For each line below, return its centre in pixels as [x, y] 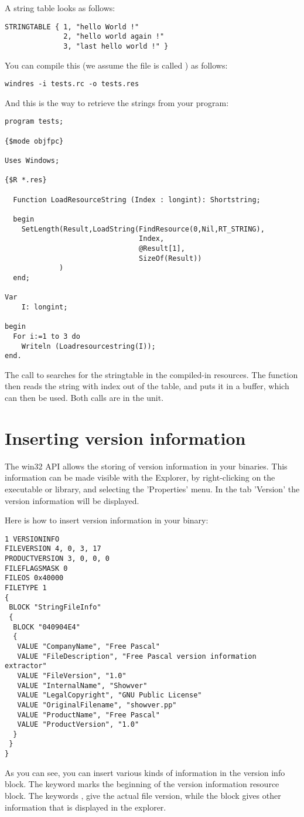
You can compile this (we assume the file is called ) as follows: [116, 65]
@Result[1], [162, 248]
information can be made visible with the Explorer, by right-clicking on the [140, 477]
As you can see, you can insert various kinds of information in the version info [145, 772]
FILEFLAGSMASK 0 [36, 568]
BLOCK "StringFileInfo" [55, 607]
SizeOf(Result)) [170, 258]
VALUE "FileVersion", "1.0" [72, 675]
